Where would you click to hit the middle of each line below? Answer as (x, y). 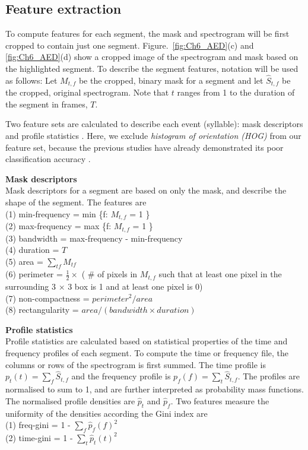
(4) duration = (32, 250)
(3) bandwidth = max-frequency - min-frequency (94, 238)
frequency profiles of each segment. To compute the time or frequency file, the (147, 352)
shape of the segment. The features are (76, 202)
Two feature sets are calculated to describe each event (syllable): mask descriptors (154, 124)
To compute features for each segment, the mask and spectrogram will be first (147, 34)
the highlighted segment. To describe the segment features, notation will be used (152, 68)
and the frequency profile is (121, 376)
